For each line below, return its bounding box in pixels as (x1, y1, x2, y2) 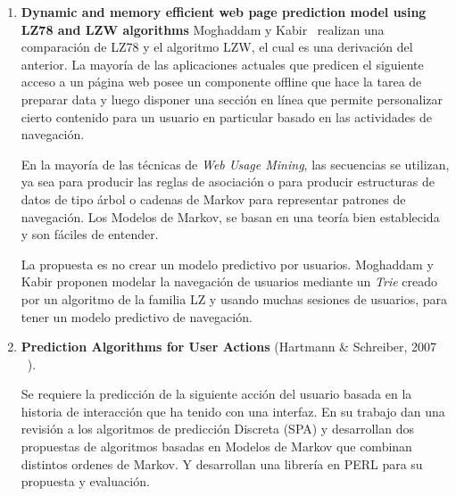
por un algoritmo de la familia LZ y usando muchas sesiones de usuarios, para (21, 289, 448, 308)
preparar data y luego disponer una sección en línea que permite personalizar (21, 89, 444, 108)
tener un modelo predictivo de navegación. (21, 307, 253, 326)
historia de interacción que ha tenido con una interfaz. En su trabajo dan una (21, 401, 445, 420)
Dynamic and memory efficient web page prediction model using (21, 3, 427, 21)
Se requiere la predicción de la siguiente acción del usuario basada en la (21, 384, 412, 403)
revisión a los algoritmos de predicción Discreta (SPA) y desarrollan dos (21, 419, 414, 438)
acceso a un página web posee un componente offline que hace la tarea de (21, 72, 422, 91)
